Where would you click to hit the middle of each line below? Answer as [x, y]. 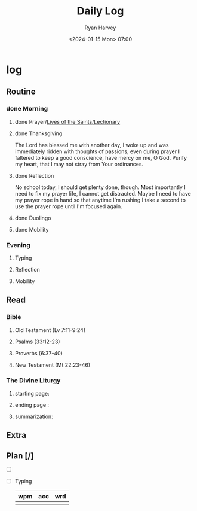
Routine [21, 92]
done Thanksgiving [39, 133]
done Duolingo [33, 218]
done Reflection [34, 175]
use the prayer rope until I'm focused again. [68, 206]
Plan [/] [20, 456]
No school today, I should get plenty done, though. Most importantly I [100, 187]
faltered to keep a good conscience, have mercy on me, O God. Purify [101, 157]
